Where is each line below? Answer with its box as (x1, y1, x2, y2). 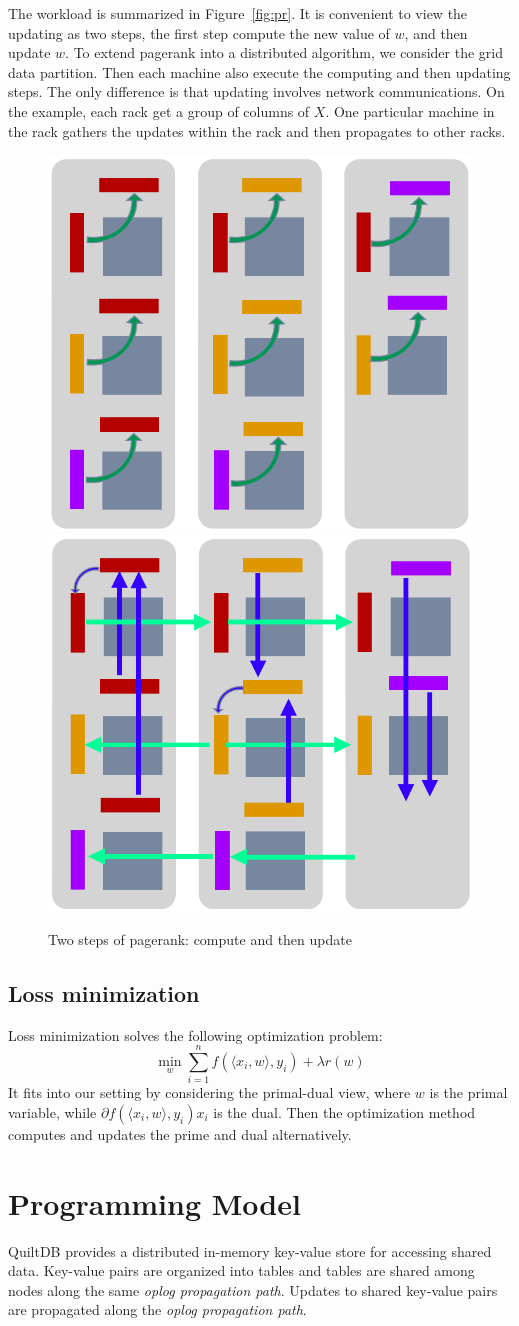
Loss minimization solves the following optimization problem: (8, 1024, 383, 1045)
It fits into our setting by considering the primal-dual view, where (8, 1082, 411, 1103)
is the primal (429, 1082, 508, 1103)
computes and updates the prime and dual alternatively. (8, 1123, 352, 1144)
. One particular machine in (325, 100, 495, 121)
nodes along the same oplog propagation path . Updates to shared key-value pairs (8, 1279, 498, 1300)
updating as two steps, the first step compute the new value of (8, 22, 390, 43)
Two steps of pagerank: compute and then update (48, 928, 352, 949)
